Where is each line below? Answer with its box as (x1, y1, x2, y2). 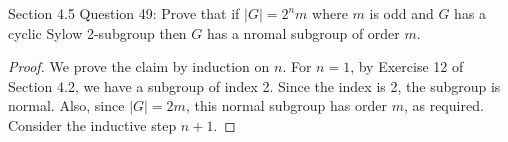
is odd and (369, 3, 434, 23)
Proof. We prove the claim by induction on (8, 56, 270, 77)
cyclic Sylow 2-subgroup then (8, 22, 187, 43)
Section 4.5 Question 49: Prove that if (8, 3, 240, 23)
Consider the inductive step (8, 114, 177, 135)
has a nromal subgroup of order (206, 22, 400, 43)
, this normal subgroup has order (185, 95, 387, 116)
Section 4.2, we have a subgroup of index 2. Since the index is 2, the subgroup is (8, 75, 501, 96)
